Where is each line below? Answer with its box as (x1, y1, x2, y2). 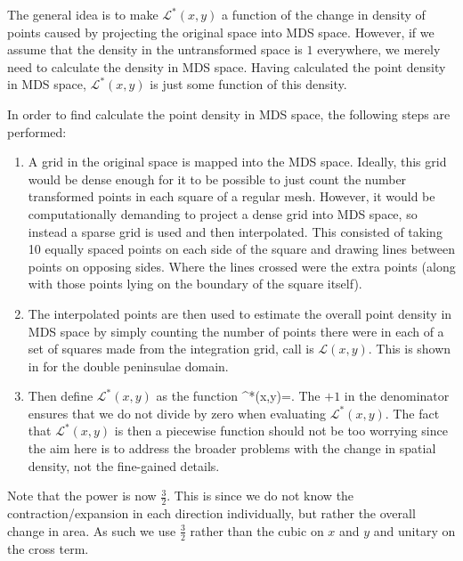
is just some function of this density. (150, 75, 347, 93)
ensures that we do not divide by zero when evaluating (28, 403, 327, 422)
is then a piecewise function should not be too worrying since (114, 421, 448, 440)
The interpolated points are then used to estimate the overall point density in (28, 304, 452, 322)
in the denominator (344, 386, 450, 405)
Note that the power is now (7, 486, 157, 505)
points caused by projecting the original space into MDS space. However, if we (7, 22, 435, 41)
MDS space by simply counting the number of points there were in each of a (28, 321, 444, 340)
